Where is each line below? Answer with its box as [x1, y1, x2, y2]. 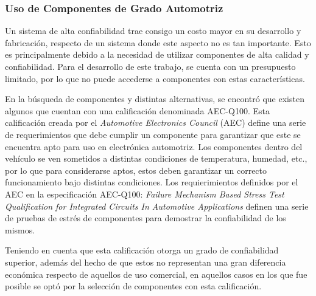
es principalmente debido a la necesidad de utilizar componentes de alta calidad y [5, 48, 309, 61]
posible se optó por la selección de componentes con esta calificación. [5, 280, 262, 292]
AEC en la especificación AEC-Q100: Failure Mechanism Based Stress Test [5, 187, 284, 200]
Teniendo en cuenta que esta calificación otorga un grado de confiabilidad [5, 244, 279, 256]
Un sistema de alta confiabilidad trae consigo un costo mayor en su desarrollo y [5, 24, 301, 37]
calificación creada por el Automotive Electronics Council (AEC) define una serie [5, 116, 306, 129]
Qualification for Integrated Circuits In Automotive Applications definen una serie [5, 199, 309, 212]
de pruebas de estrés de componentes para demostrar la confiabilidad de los [5, 212, 286, 224]
